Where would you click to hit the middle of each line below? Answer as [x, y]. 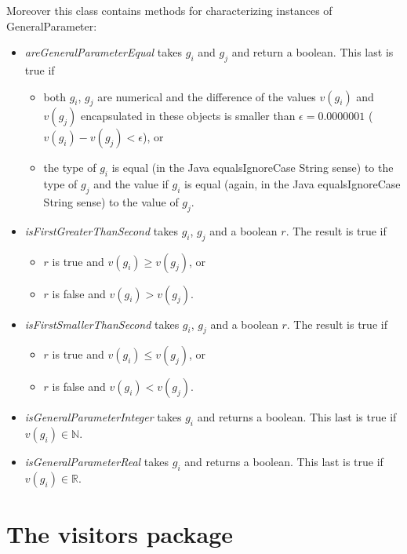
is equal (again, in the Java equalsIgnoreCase [293, 184]
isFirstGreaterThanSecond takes [101, 230]
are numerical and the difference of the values [207, 96]
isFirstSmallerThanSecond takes [102, 324]
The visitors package [120, 534]
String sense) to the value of [111, 201]
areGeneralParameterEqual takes [104, 52]
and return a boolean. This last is [313, 52]
